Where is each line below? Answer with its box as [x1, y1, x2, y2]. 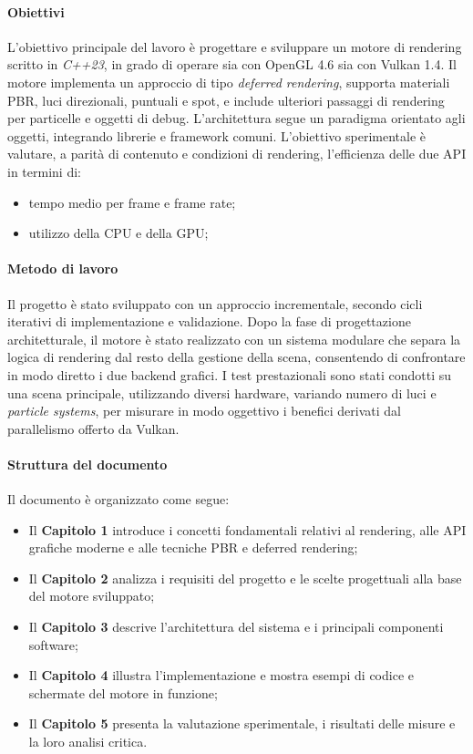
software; [28, 635, 78, 654]
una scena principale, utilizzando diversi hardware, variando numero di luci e [7, 383, 437, 402]
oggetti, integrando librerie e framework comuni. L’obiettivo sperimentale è [7, 126, 427, 145]
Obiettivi [7, 2, 65, 21]
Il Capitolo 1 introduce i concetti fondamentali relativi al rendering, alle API [28, 520, 467, 539]
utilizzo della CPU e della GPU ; [28, 223, 209, 243]
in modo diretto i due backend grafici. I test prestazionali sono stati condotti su [7, 365, 452, 384]
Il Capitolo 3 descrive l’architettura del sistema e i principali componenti [28, 617, 444, 636]
